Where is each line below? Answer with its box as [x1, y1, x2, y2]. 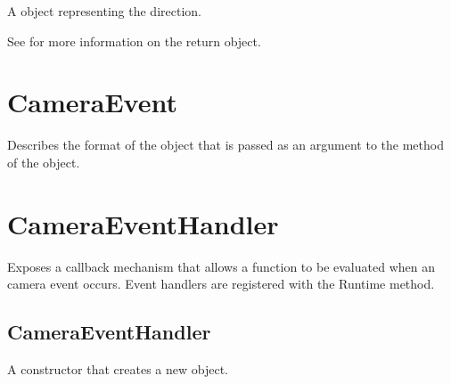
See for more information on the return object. [7, 31, 261, 50]
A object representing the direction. [7, 2, 201, 20]
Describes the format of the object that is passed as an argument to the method [7, 135, 444, 154]
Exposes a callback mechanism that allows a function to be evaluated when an [7, 257, 435, 275]
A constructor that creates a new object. [7, 360, 228, 379]
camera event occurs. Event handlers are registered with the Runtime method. [7, 274, 435, 293]
